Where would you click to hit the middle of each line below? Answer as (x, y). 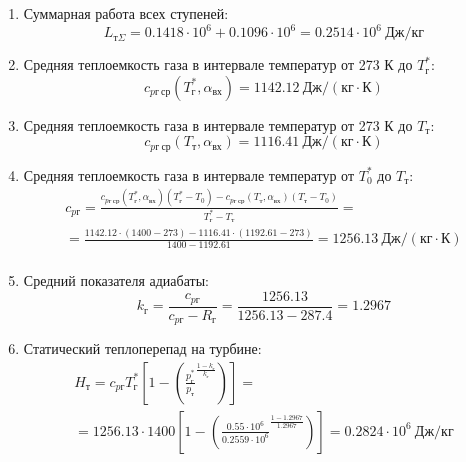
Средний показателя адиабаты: (116, 280)
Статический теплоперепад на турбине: (142, 348)
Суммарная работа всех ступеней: (126, 13)
